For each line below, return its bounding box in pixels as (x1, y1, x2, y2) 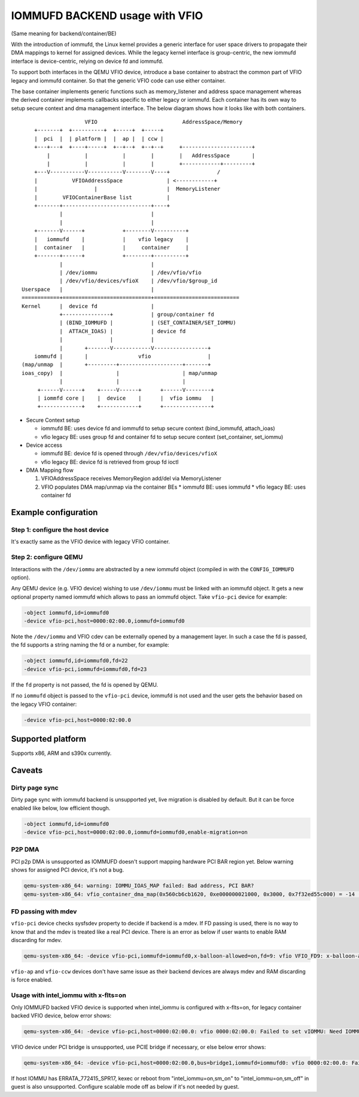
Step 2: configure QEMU (11, 553, 83, 562)
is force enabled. (11, 976, 53, 983)
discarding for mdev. (11, 937, 62, 944)
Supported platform (11, 734, 87, 744)
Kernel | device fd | (22, 303, 155, 309)
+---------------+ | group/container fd (59, 311, 215, 318)
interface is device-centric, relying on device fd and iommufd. (11, 57, 164, 65)
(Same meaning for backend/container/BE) (11, 30, 117, 37)
